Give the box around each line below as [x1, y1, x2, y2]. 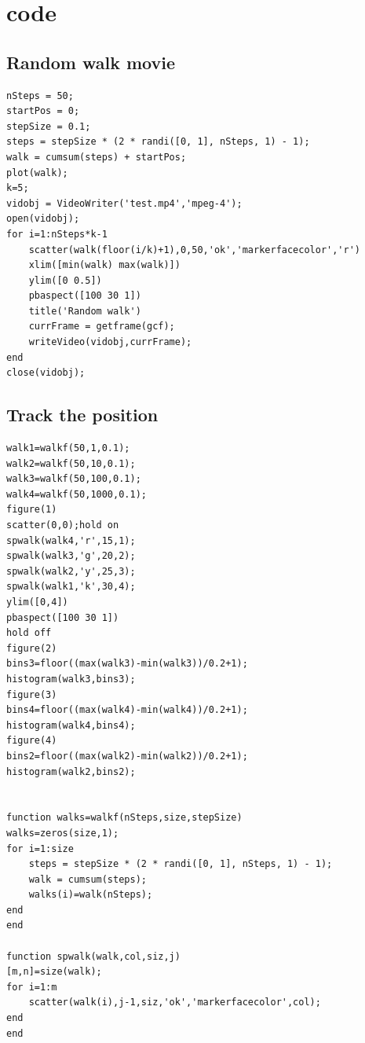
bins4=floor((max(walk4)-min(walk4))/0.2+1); [6, 704, 248, 716]
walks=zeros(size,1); [6, 827, 119, 839]
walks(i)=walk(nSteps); [28, 889, 153, 901]
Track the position [6, 402, 159, 427]
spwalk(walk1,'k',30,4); [6, 581, 136, 593]
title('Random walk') [28, 305, 141, 317]
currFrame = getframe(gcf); [28, 321, 175, 332]
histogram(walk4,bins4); [6, 719, 136, 731]
